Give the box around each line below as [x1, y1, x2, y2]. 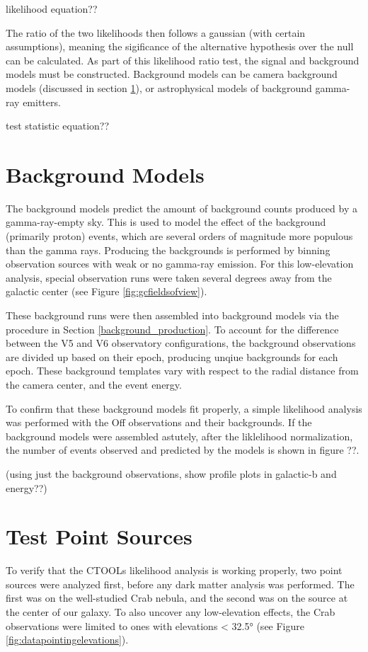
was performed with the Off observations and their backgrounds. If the [6, 415, 312, 430]
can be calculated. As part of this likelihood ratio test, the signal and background [6, 52, 360, 67]
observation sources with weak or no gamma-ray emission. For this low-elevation [6, 256, 354, 271]
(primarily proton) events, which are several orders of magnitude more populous [6, 229, 353, 244]
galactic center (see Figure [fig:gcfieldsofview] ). [6, 284, 207, 299]
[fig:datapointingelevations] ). [6, 632, 129, 647]
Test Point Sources [6, 522, 192, 551]
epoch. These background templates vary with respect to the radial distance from [6, 363, 359, 378]
